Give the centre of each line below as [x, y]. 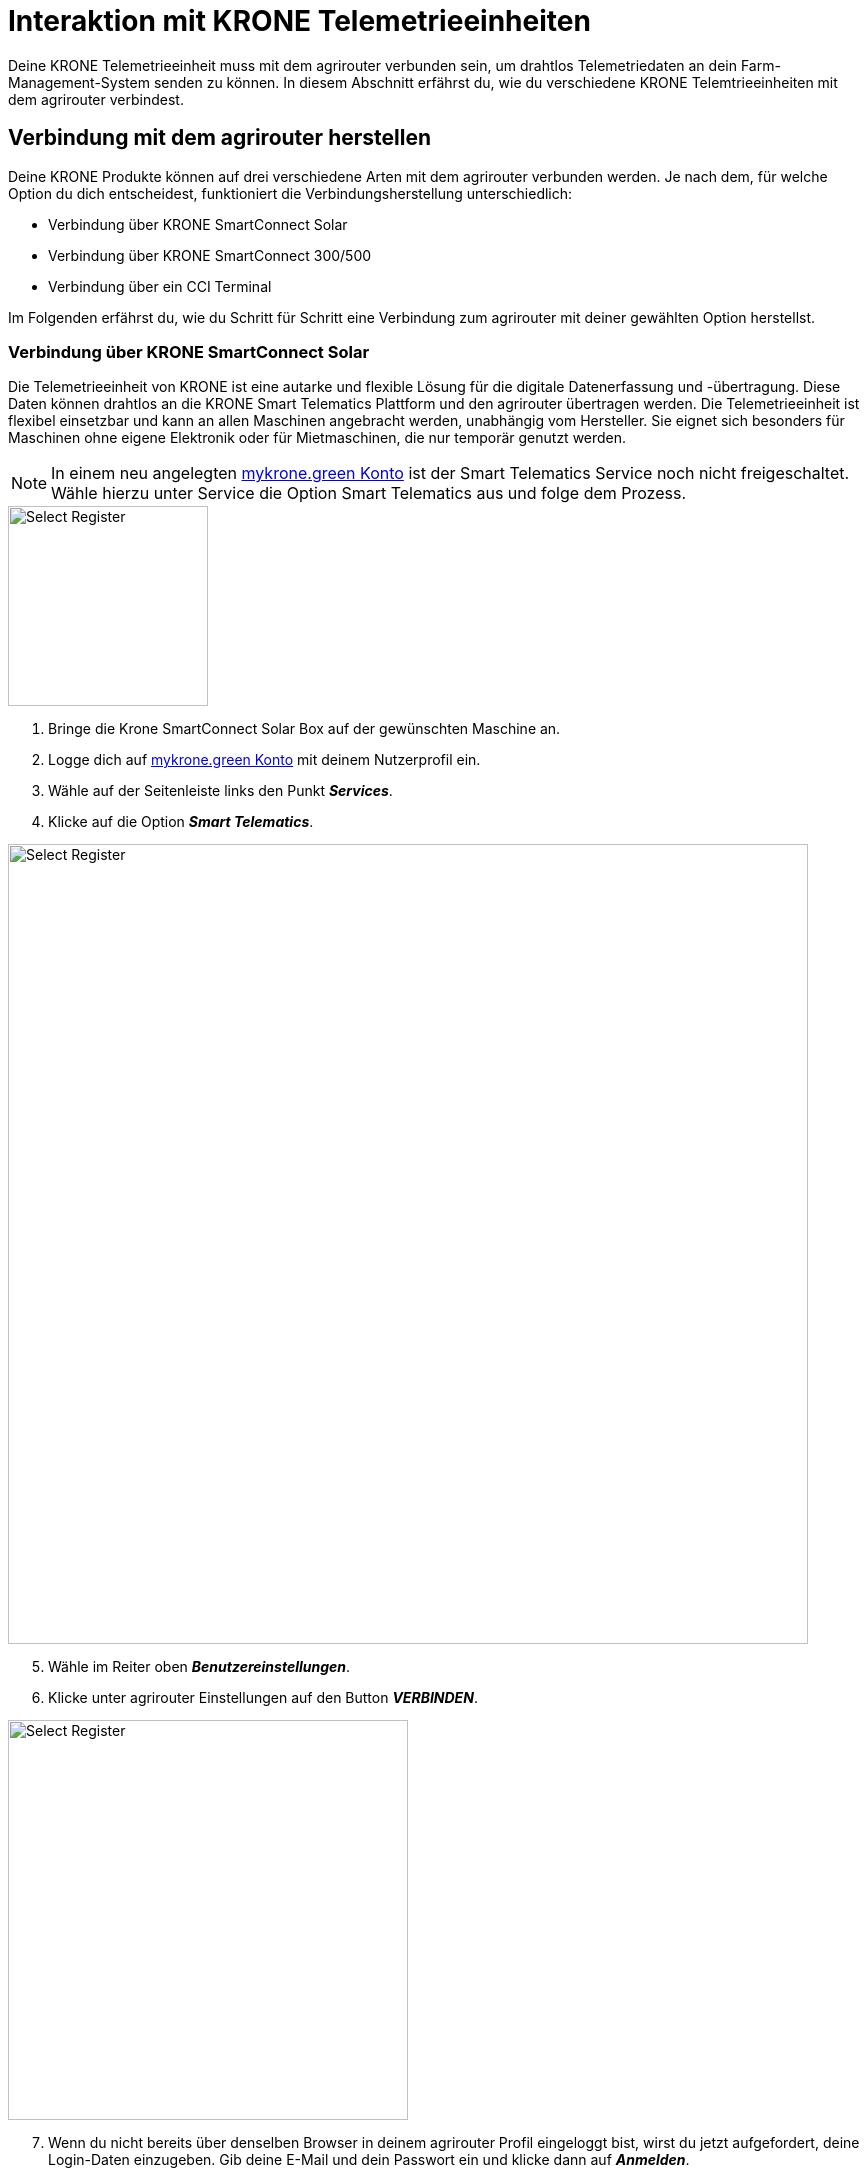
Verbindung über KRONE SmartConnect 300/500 [210, 255]
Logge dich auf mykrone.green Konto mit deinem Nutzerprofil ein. [264, 760]
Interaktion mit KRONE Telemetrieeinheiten [299, 21]
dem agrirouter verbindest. [96, 99]
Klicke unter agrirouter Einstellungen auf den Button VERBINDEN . [263, 1698]
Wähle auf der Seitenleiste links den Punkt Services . [220, 791]
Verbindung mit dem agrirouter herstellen [219, 138]
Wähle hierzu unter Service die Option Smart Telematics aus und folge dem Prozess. [369, 493]
